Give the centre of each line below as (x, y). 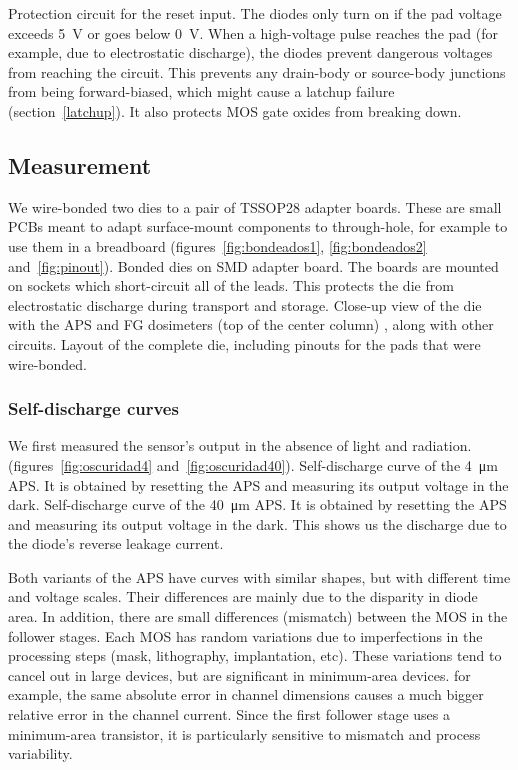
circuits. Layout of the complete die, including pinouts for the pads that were (244, 343)
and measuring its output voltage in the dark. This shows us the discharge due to (257, 523)
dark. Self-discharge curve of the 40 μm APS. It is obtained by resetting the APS (257, 504)
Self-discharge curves (93, 408)
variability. (40, 753)
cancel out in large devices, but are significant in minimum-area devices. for (239, 674)
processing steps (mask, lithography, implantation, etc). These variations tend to (255, 655)
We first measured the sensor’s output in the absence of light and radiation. (240, 445)
